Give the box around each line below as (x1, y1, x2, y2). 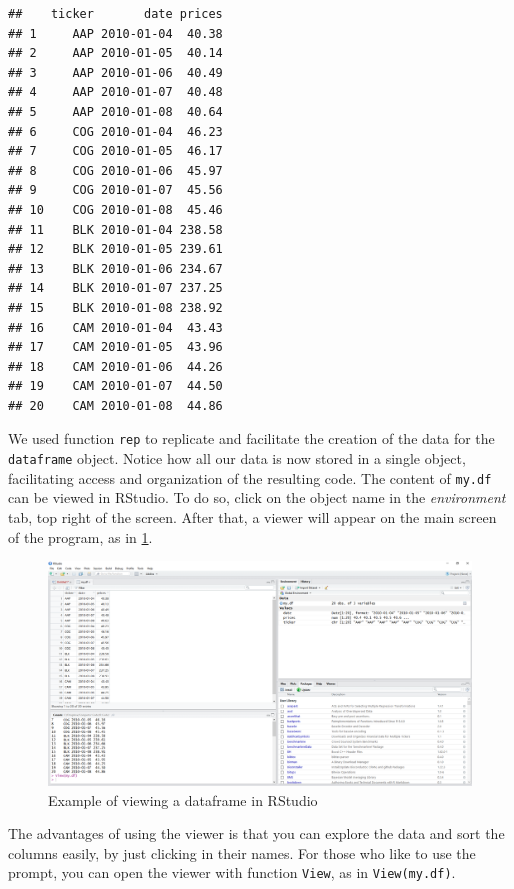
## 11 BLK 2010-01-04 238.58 (8, 222, 223, 237)
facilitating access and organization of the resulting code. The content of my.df (8, 467, 492, 488)
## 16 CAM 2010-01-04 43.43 (8, 320, 223, 335)
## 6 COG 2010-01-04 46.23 (8, 124, 223, 139)
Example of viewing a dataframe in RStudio (48, 789, 318, 810)
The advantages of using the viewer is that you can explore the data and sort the (8, 823, 505, 844)
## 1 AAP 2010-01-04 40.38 (8, 26, 223, 41)
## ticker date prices (8, 7, 223, 21)
